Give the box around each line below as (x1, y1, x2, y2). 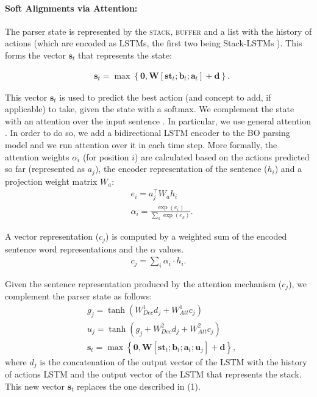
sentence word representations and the (5, 242, 148, 255)
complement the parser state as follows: (5, 290, 152, 302)
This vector (5, 90, 48, 103)
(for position (82, 150, 129, 163)
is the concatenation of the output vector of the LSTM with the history (40, 355, 307, 368)
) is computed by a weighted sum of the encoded (105, 230, 287, 243)
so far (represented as (5, 162, 85, 175)
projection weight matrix (5, 174, 98, 187)
